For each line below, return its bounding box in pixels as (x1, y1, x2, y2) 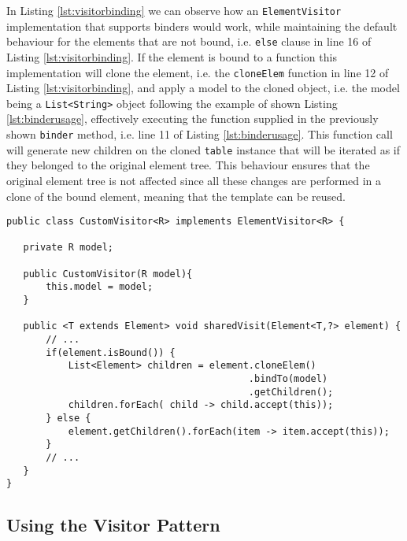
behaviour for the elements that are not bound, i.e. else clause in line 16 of (6, 33, 372, 50)
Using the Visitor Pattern (6, 513, 220, 537)
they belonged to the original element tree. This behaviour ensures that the (6, 157, 370, 173)
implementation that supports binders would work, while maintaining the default (6, 17, 398, 34)
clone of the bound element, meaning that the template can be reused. (6, 187, 346, 204)
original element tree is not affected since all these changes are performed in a (6, 172, 382, 188)
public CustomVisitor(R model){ (23, 268, 193, 280)
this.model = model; (46, 281, 154, 293)
